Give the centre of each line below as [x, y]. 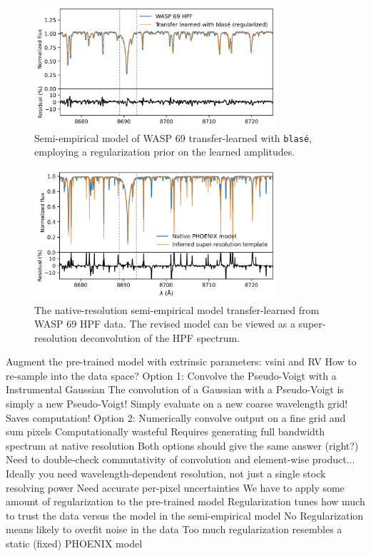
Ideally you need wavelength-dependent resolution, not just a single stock [166, 474]
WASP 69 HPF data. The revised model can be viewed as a [165, 324]
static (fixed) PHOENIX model [74, 544]
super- [312, 324]
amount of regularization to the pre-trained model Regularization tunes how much [185, 501]
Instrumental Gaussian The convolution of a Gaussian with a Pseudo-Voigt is [175, 389]
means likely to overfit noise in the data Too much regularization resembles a [174, 529]
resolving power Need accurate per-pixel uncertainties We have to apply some [175, 487]
